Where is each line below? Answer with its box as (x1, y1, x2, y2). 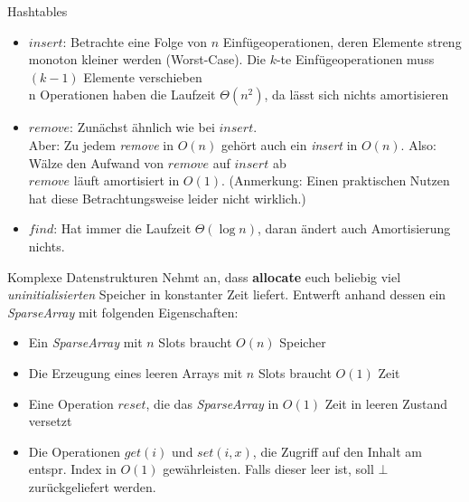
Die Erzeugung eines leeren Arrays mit (28, 363, 243, 382)
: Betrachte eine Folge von (62, 32, 208, 51)
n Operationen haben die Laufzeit (28, 85, 216, 104)
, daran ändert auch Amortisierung (257, 219, 451, 238)
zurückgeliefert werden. (28, 477, 156, 496)
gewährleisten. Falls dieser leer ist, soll (163, 459, 374, 478)
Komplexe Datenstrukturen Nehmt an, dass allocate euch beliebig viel (7, 267, 401, 286)
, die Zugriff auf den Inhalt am (252, 441, 422, 460)
